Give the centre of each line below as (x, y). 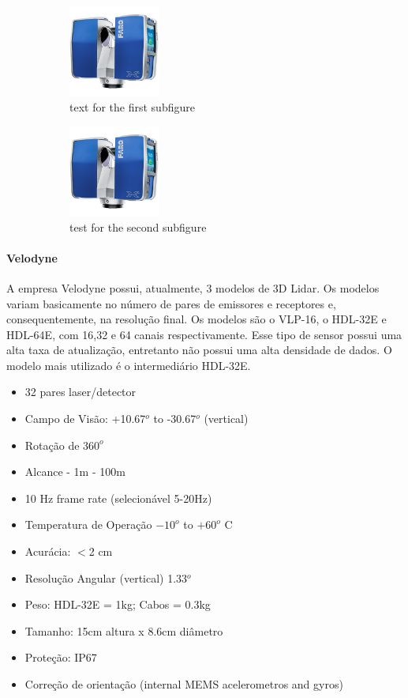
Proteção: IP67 (61, 657)
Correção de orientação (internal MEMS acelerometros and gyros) (184, 684)
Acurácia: (48, 551)
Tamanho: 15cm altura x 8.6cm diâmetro (124, 630)
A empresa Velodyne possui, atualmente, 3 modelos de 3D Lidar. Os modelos (193, 287)
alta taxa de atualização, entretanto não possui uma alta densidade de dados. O (199, 350)
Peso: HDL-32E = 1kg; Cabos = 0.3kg (118, 604)
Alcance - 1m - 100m (75, 472)
